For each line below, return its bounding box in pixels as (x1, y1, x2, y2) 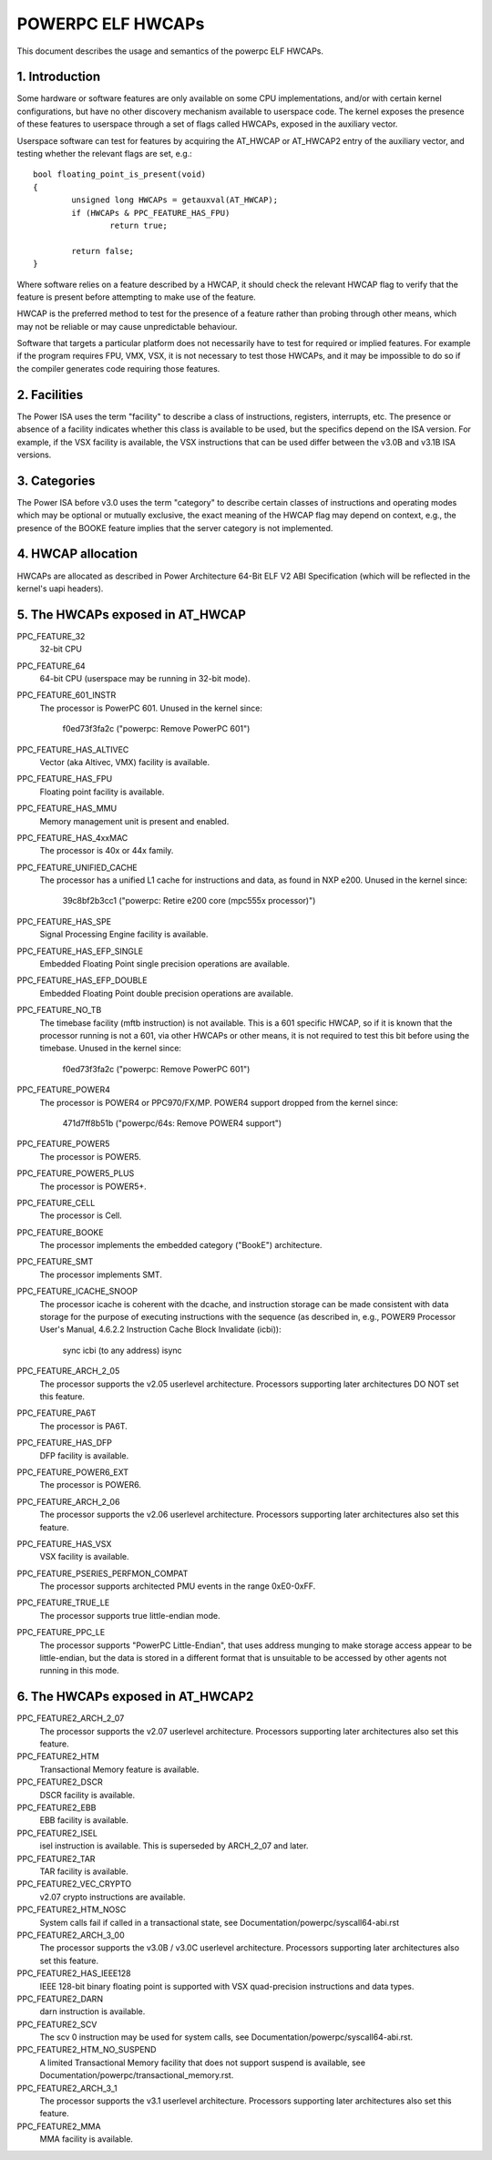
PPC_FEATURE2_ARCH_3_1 (16, 2083, 118, 2093)
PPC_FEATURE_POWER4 (16, 1084, 111, 1095)
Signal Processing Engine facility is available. (39, 929, 209, 940)
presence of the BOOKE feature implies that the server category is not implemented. (16, 522, 333, 533)
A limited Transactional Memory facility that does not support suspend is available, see (39, 2057, 366, 2068)
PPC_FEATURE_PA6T (16, 1408, 97, 1418)
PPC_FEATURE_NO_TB (16, 1005, 102, 1016)
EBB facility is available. (39, 1815, 129, 1826)
